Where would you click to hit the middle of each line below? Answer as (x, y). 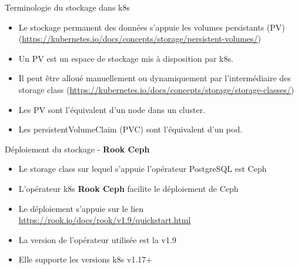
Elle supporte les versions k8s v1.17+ (86, 259)
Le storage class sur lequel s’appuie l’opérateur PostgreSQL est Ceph (143, 169)
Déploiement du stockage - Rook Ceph (77, 149)
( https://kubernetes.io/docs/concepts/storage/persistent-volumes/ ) (140, 39)
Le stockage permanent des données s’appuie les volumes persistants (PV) (152, 27)
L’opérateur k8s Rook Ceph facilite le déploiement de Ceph (128, 188)
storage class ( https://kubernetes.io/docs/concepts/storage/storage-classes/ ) (156, 89)
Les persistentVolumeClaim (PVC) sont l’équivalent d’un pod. (130, 129)
